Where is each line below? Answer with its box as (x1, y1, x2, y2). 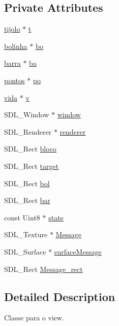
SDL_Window (4, 109, 49, 120)
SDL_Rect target (4, 160, 59, 171)
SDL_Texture (4, 229, 48, 240)
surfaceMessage (54, 246, 102, 257)
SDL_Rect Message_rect (4, 263, 83, 274)
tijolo (4, 23, 20, 34)
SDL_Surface (4, 246, 46, 257)
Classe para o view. (4, 312, 65, 323)
